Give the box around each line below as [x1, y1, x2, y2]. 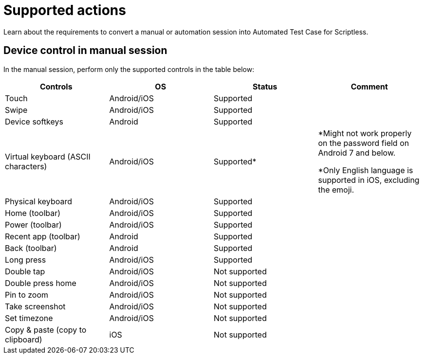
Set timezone [5, 313, 53, 323]
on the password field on [318, 138, 409, 148]
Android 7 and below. [318, 147, 396, 158]
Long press [5, 254, 46, 265]
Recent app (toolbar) [5, 231, 80, 241]
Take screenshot [5, 301, 66, 311]
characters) [5, 161, 47, 171]
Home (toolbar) [5, 208, 61, 218]
